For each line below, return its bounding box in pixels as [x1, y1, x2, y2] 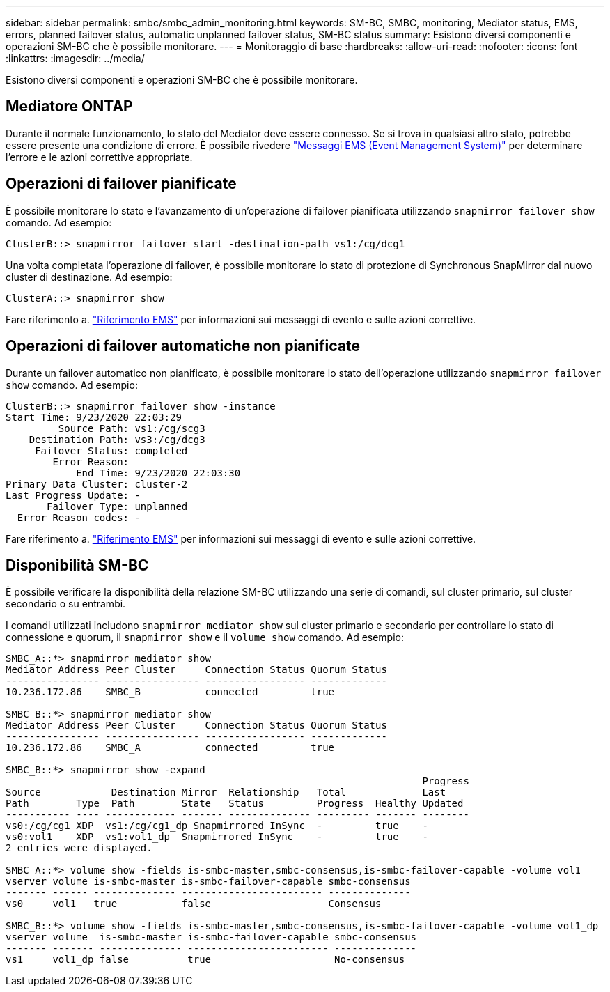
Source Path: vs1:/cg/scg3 [58, 422, 205, 434]
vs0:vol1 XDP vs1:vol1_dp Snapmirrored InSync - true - [6, 831, 428, 843]
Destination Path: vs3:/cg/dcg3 [29, 433, 205, 445]
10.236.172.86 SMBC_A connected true [6, 742, 335, 754]
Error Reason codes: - [17, 511, 141, 523]
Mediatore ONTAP [6, 98, 133, 116]
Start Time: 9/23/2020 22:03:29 [6, 411, 182, 423]
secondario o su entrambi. [6, 598, 126, 610]
